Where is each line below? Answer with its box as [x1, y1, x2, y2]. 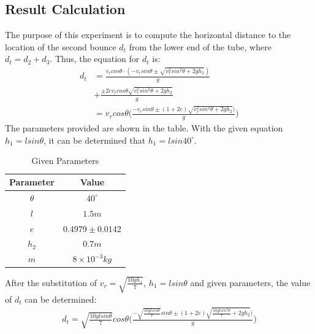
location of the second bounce [5, 40, 116, 53]
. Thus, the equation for [50, 52, 140, 65]
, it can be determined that [44, 133, 146, 146]
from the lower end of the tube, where [129, 40, 271, 53]
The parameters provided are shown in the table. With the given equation [5, 122, 283, 134]
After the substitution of [5, 276, 97, 289]
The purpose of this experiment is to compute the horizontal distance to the [5, 28, 291, 41]
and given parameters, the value [190, 276, 311, 289]
